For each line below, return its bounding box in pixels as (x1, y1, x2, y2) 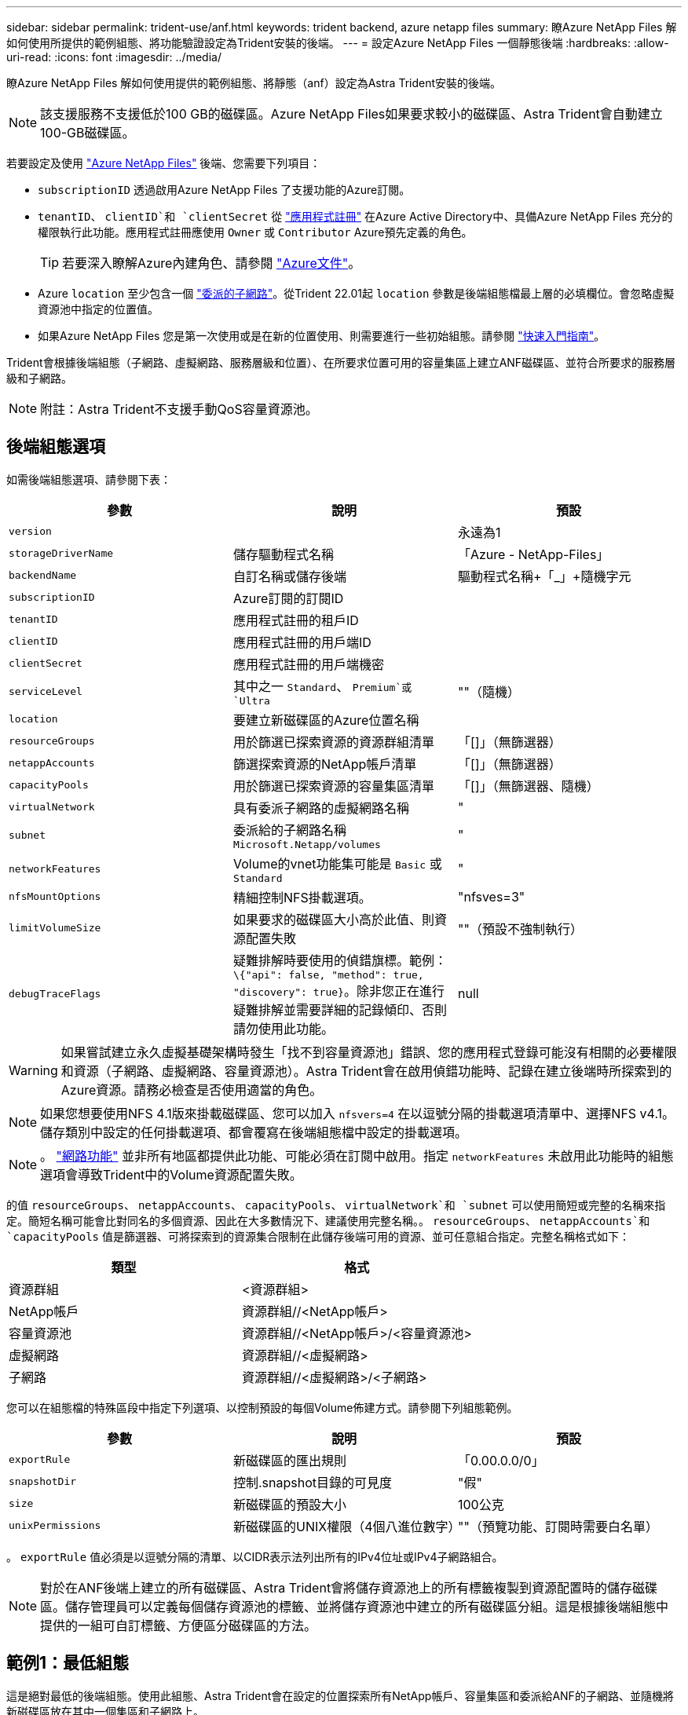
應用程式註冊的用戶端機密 (232, 656, 384, 672)
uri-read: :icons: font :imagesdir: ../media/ (6, 50, 221, 64)
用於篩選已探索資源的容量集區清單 (232, 777, 434, 794)
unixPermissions (9, 1519, 101, 1532)
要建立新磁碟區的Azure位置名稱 (232, 711, 419, 728)
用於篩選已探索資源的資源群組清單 (232, 733, 434, 750)
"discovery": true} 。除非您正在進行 (232, 982, 445, 999)
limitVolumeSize (9, 922, 101, 934)
